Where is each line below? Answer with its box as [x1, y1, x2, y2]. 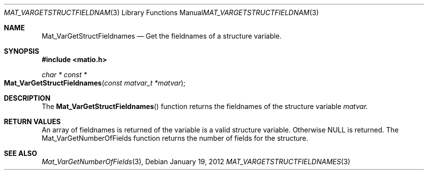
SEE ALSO [4, 149, 37, 157]
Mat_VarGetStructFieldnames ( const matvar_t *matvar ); [4, 79, 186, 87]
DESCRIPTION [4, 94, 51, 102]
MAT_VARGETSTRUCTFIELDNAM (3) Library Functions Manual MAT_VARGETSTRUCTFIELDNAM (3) [4, 8, 319, 17]
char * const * [42, 70, 87, 79]
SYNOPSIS [4, 47, 40, 55]
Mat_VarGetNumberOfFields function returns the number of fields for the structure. [42, 134, 308, 142]
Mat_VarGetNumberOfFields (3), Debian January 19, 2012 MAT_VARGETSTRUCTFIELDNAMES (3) [42, 157, 350, 166]
